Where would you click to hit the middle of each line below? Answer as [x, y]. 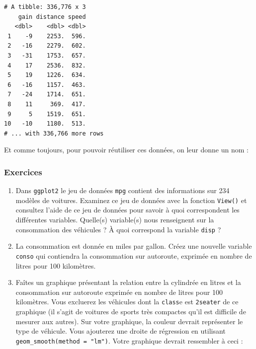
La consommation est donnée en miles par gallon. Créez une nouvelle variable [134, 246]
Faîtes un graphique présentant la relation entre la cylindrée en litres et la [128, 282]
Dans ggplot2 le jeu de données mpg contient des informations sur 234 [123, 190]
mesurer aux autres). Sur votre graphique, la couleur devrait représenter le [129, 321]
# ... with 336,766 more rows [54, 133]
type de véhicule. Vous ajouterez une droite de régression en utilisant [121, 331]
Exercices [23, 172]
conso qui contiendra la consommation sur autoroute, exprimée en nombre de [134, 255]
